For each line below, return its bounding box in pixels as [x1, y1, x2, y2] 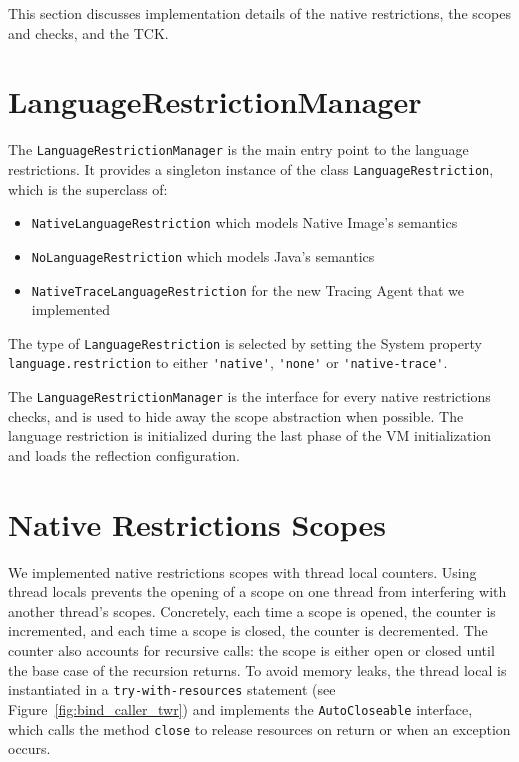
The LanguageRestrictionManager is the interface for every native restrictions [8, 386, 491, 407]
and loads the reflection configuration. [8, 444, 240, 465]
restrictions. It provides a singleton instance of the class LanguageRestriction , [8, 158, 494, 179]
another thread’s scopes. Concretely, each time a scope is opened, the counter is [8, 600, 496, 621]
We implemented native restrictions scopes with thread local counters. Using [8, 561, 477, 582]
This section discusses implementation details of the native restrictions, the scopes [8, 3, 511, 23]
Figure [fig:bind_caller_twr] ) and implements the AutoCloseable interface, [8, 698, 473, 719]
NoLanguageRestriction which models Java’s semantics [31, 245, 375, 266]
